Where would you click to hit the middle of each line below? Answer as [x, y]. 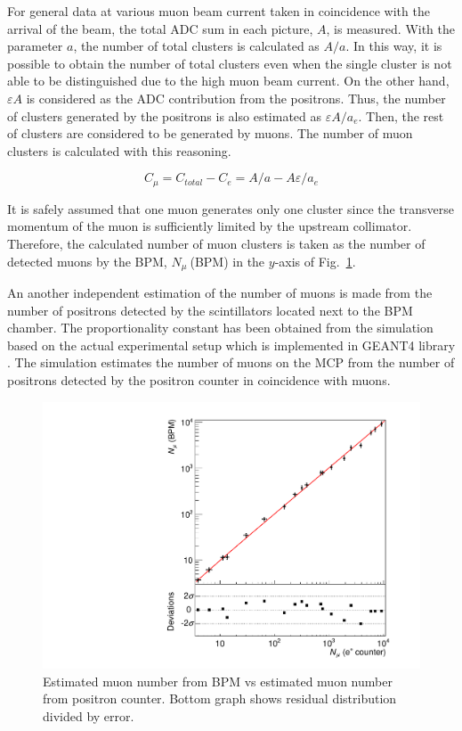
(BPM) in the [227, 261]
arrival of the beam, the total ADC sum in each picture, [160, 28]
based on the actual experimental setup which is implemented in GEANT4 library [231, 345]
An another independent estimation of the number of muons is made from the [220, 293]
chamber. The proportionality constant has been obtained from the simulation [220, 328]
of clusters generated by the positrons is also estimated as [165, 115]
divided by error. [89, 716]
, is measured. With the [391, 28]
